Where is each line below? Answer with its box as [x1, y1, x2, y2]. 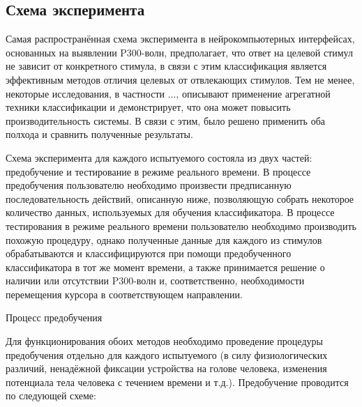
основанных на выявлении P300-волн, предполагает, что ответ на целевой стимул [6, 45, 353, 59]
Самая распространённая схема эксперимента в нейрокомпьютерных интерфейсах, [6, 31, 355, 46]
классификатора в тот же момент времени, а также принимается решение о [6, 259, 325, 274]
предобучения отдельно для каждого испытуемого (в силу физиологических [6, 347, 328, 362]
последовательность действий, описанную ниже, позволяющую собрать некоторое [6, 191, 354, 206]
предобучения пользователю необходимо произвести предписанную [6, 178, 292, 192]
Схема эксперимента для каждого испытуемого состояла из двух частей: [6, 150, 312, 164]
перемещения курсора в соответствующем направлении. [6, 286, 243, 301]
